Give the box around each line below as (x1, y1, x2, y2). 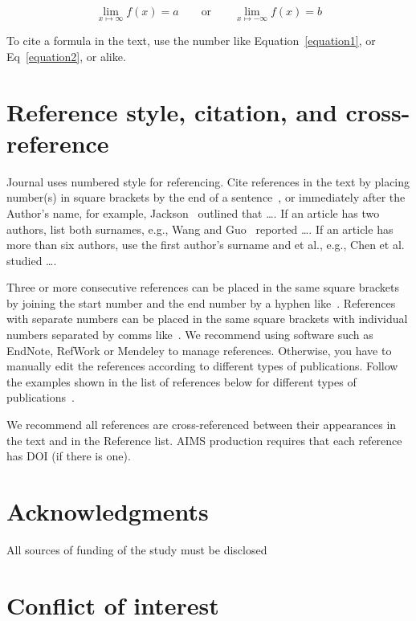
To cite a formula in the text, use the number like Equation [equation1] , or (6, 32, 376, 49)
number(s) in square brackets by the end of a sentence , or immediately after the (6, 189, 406, 206)
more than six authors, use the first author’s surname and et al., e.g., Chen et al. (6, 236, 405, 253)
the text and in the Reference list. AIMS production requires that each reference (6, 431, 402, 448)
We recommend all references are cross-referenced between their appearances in (6, 416, 397, 433)
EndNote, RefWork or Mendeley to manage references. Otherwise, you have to (6, 341, 392, 358)
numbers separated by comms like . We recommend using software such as (6, 326, 373, 343)
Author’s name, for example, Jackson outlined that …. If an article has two (6, 204, 380, 221)
